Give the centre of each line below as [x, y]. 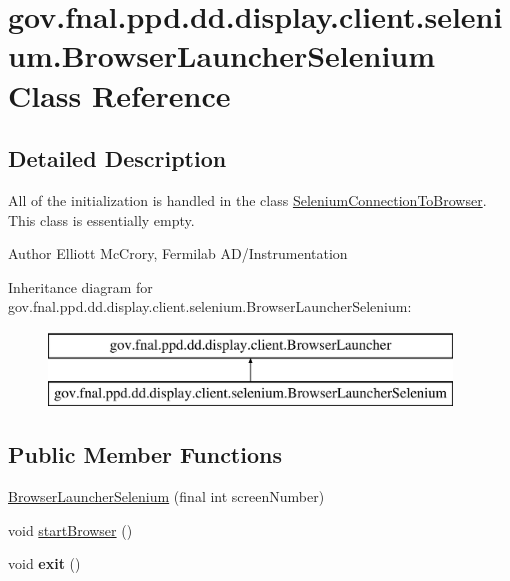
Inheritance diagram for [80, 286]
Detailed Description [117, 158]
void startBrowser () [70, 529]
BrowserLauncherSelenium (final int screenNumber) [166, 496]
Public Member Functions [145, 454]
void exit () [44, 563]
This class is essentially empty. [101, 219]
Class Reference [119, 94]
